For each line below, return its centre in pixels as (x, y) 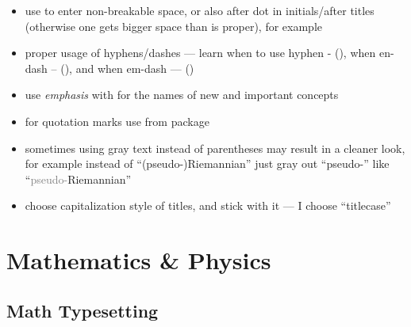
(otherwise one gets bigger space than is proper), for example (174, 26)
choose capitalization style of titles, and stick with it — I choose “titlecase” (208, 205)
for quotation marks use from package (117, 121)
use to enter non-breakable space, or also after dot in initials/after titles (200, 10)
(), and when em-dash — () (127, 68)
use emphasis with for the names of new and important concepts (182, 95)
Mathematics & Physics (139, 260)
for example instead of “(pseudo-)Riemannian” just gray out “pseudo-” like (207, 163)
